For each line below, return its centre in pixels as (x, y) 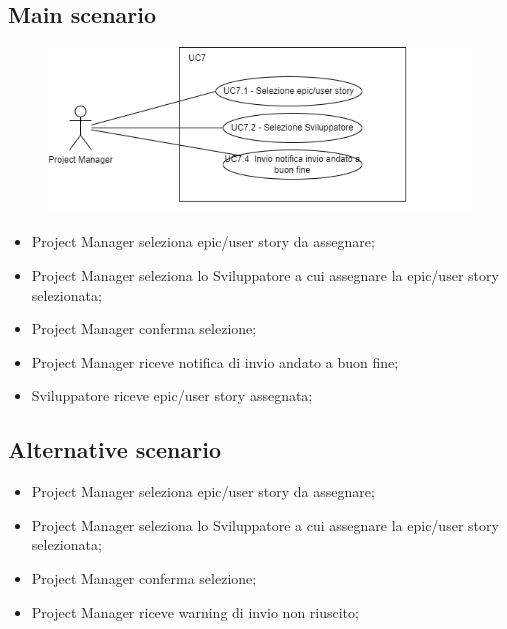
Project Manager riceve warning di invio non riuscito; (195, 611)
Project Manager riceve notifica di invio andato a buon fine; (215, 361)
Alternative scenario (115, 449)
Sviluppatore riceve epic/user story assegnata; (172, 395)
